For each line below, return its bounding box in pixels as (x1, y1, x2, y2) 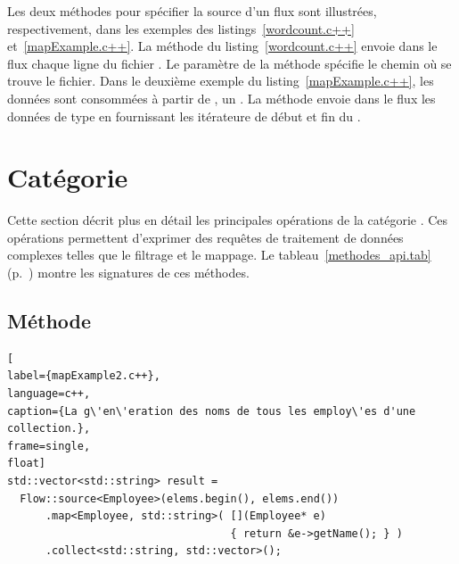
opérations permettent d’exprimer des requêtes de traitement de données (7, 228, 404, 246)
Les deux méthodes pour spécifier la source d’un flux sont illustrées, (7, 2, 377, 20)
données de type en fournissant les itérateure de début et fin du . (7, 106, 361, 125)
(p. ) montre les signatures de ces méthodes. (7, 263, 250, 282)
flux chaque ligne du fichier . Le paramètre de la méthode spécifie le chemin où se (7, 54, 452, 72)
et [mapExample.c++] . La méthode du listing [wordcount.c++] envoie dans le (7, 37, 438, 55)
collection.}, (7, 422, 91, 435)
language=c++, (7, 387, 91, 401)
